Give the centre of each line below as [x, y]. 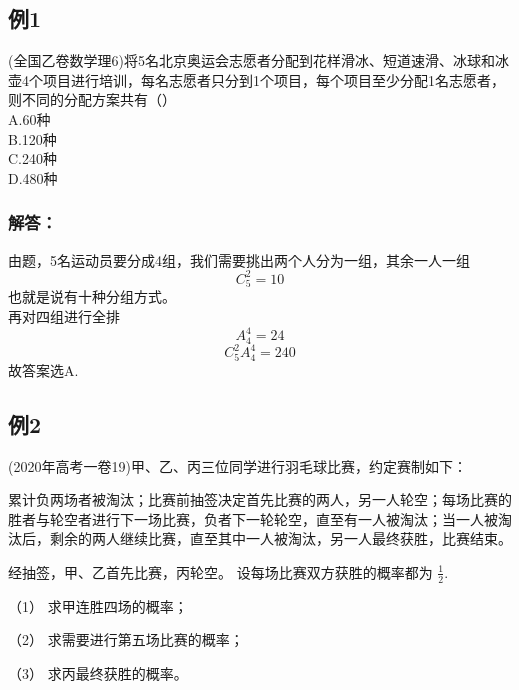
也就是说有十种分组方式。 [92, 296]
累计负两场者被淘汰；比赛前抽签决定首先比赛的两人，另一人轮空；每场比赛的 [260, 499]
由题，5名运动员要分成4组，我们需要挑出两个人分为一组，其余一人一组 [239, 259]
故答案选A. [43, 369]
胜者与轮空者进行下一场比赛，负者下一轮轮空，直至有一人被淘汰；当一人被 [253, 518]
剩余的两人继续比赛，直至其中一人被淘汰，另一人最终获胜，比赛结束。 [280, 538]
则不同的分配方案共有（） [92, 99]
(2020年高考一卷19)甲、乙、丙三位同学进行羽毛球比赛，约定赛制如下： [237, 465]
